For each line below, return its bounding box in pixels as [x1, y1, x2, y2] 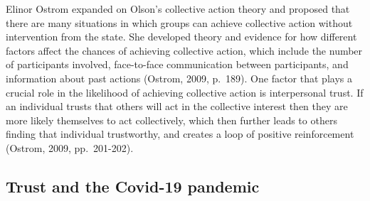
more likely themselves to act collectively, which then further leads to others [6, 112, 337, 127]
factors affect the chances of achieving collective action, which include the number [6, 43, 363, 58]
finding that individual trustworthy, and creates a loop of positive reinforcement [6, 126, 354, 141]
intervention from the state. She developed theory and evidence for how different [6, 29, 357, 44]
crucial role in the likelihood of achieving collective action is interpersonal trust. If [6, 85, 364, 99]
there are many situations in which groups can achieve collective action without [6, 15, 353, 30]
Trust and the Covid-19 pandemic [6, 175, 260, 197]
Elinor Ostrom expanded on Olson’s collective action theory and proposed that [6, 1, 350, 16]
